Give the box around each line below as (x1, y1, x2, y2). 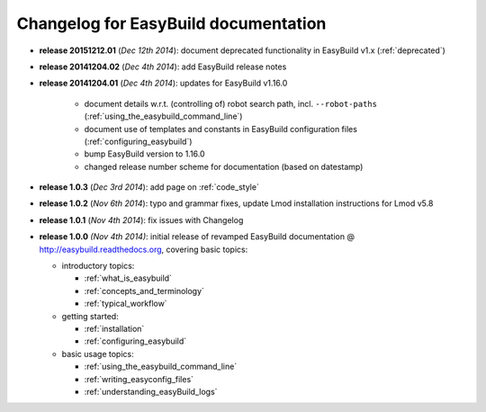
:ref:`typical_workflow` (84, 298, 167, 309)
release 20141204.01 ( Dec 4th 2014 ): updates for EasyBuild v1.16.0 (39, 77, 288, 89)
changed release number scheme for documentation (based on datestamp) (84, 161, 364, 172)
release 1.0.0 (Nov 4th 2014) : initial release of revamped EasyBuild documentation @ (39, 231, 355, 242)
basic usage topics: (61, 348, 134, 359)
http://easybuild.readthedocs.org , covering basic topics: (39, 244, 248, 255)
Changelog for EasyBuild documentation (16, 13, 327, 33)
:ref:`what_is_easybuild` (84, 273, 173, 283)
